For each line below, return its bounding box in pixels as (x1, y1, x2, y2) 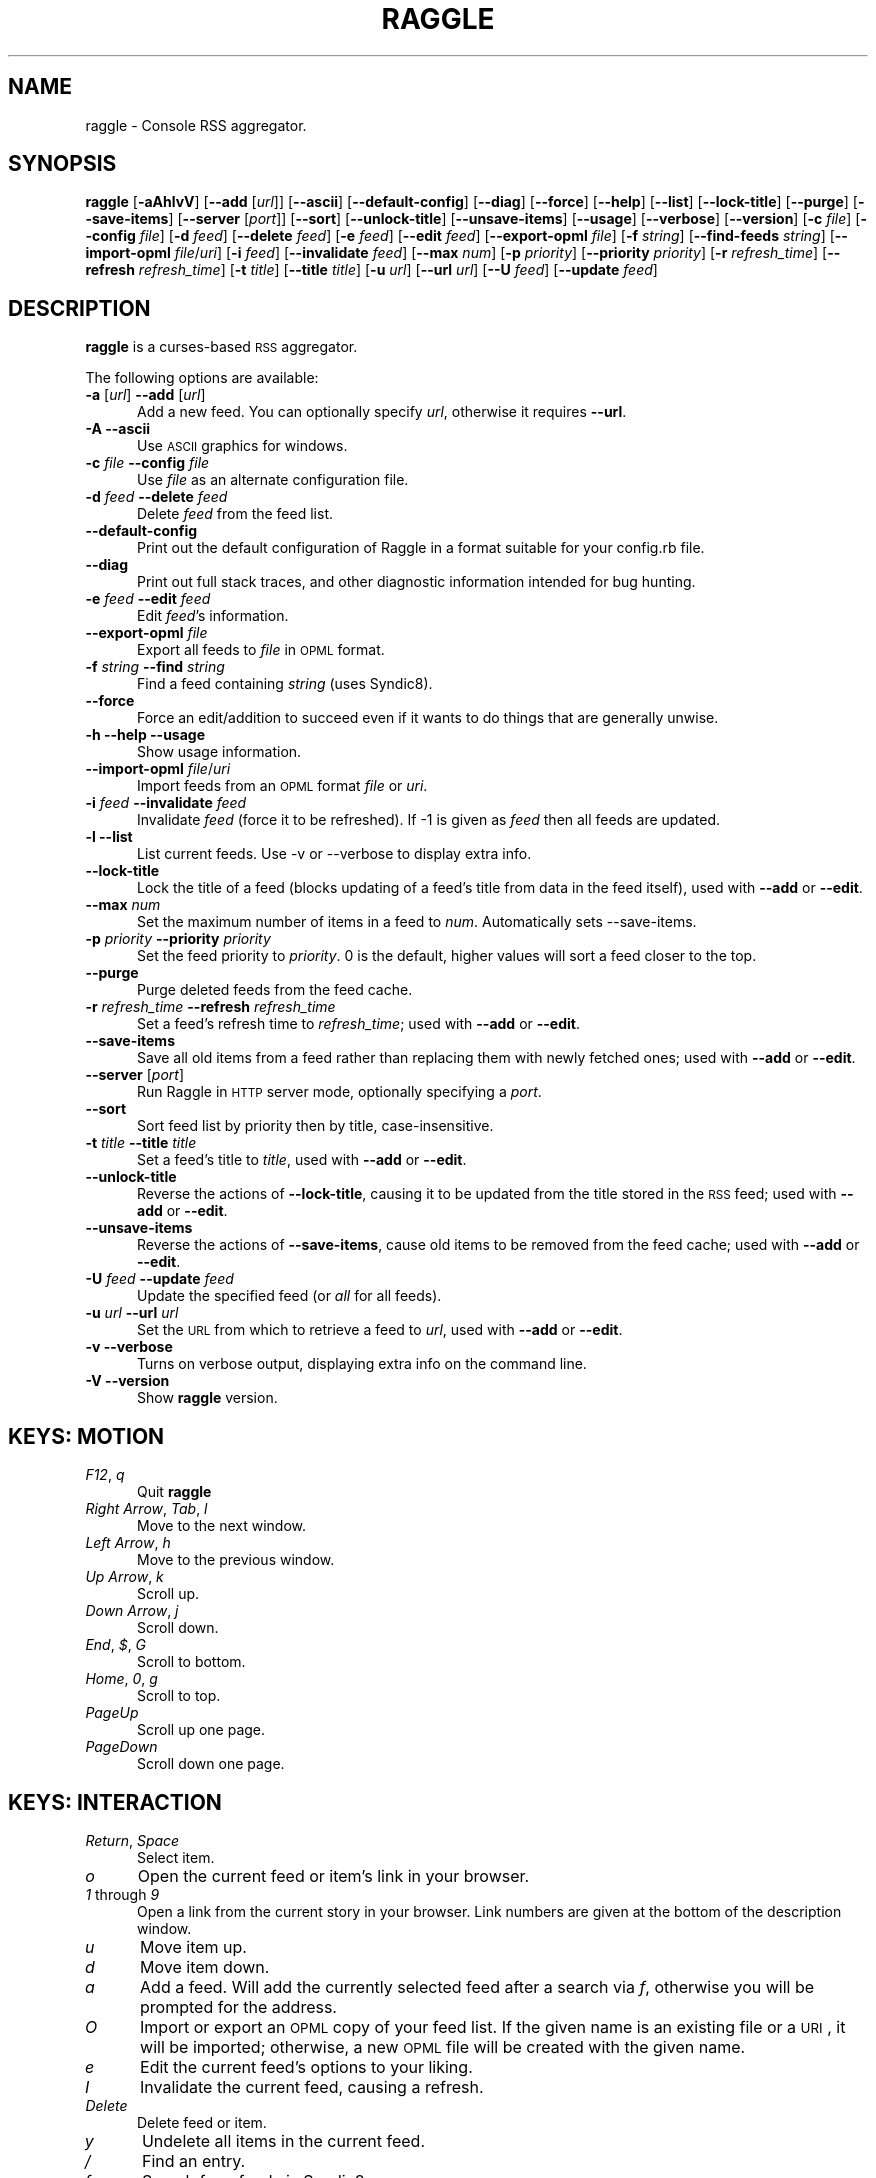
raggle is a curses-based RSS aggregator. (85, 338, 358, 356)
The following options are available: (85, 369, 319, 387)
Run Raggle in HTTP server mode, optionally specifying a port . (137, 1083, 542, 1101)
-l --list (85, 828, 133, 846)
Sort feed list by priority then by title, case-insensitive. (137, 1117, 494, 1135)
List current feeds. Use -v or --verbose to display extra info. (137, 845, 532, 863)
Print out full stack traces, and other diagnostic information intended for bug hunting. (137, 573, 696, 591)
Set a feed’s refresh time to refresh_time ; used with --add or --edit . (137, 1015, 580, 1033)
